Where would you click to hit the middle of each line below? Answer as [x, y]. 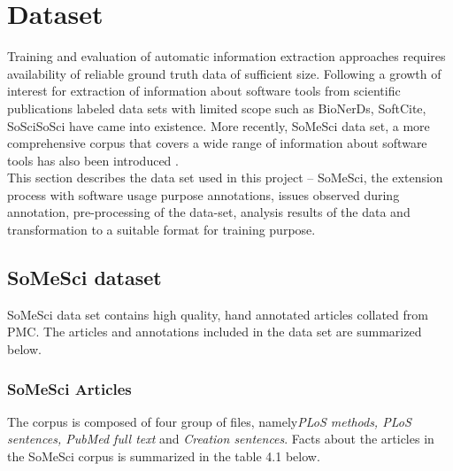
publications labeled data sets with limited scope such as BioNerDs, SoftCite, [217, 108]
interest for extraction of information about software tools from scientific [204, 91]
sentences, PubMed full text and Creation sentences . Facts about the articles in [221, 439]
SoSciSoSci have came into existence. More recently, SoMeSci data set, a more [219, 125]
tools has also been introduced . [93, 160]
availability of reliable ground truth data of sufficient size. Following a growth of [224, 73]
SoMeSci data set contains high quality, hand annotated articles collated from [218, 314]
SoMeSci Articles [69, 388]
